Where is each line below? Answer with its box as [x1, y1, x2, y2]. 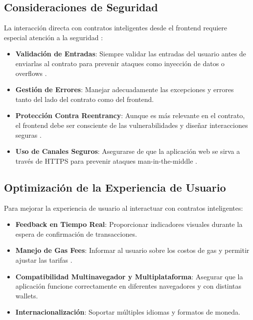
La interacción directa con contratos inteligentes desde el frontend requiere [4, 23, 228, 33]
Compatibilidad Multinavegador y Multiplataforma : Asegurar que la [15, 271, 243, 281]
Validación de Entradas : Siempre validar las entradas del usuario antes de [15, 49, 246, 59]
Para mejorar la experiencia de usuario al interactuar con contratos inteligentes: [4, 202, 243, 213]
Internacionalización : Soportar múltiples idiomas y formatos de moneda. [15, 307, 240, 317]
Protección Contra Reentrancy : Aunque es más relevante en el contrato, [15, 110, 245, 121]
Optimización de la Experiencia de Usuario [4, 179, 226, 195]
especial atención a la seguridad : [4, 32, 103, 42]
